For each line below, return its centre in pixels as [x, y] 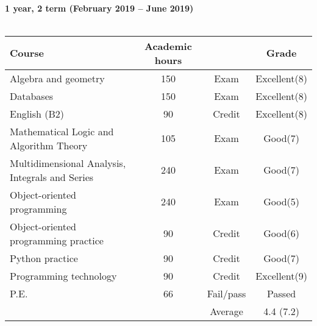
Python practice [44, 258]
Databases [32, 96]
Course [27, 53]
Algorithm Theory [49, 145]
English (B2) [37, 113]
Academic [168, 46]
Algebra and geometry [57, 78]
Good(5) [282, 202]
